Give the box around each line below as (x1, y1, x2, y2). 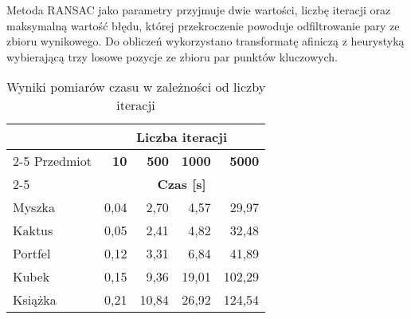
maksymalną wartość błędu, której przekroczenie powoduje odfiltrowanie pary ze (6, 17, 400, 33)
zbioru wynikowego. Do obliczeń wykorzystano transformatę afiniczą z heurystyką (6, 33, 405, 49)
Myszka (13, 198, 55, 217)
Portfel (13, 244, 51, 263)
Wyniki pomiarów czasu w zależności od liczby (6, 77, 266, 96)
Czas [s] (157, 175, 206, 194)
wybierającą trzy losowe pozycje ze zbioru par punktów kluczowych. (6, 48, 338, 65)
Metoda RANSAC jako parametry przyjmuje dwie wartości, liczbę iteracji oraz (6, 2, 391, 18)
